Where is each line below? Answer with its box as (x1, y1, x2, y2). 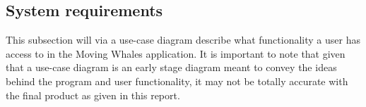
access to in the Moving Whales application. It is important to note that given (6, 46, 346, 61)
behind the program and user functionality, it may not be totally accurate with (6, 73, 348, 88)
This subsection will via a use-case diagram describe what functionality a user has (6, 32, 360, 47)
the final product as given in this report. (6, 87, 180, 102)
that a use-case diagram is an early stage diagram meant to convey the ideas (6, 60, 337, 75)
